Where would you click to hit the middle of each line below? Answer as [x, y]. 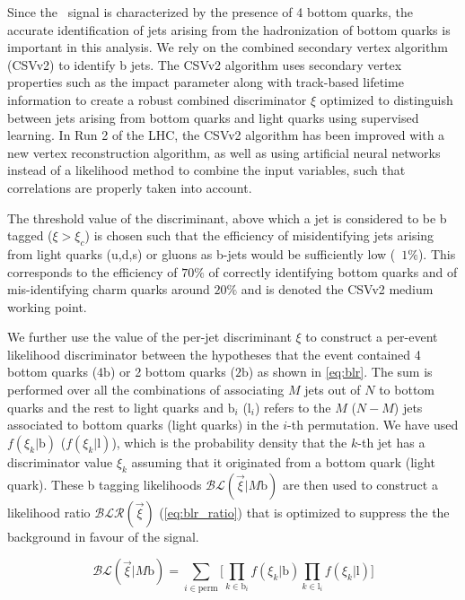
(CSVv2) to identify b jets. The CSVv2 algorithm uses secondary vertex [205, 64]
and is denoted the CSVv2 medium [337, 289]
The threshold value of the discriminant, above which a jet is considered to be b [227, 217]
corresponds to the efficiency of [92, 271]
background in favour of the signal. [103, 536]
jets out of [333, 390]
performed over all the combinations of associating [146, 390]
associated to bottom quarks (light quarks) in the [143, 425]
